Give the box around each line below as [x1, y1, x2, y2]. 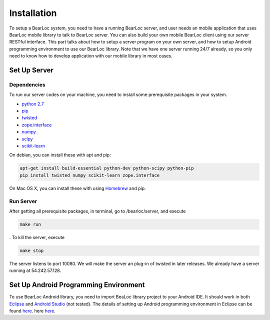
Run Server [9, 197, 37, 204]
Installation [9, 7, 57, 18]
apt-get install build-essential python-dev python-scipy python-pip [19, 165, 194, 171]
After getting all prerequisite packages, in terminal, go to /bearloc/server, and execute [9, 208, 186, 214]
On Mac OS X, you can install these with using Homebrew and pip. [9, 185, 146, 191]
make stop [19, 247, 44, 253]
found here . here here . [9, 307, 56, 313]
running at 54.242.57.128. [9, 267, 61, 273]
